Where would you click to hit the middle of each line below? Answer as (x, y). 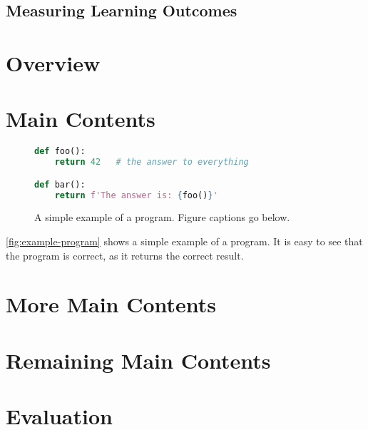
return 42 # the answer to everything (152, 162)
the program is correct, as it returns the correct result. (125, 255)
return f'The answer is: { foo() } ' (136, 195)
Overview (53, 62)
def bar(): (60, 184)
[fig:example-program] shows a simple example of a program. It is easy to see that (184, 241)
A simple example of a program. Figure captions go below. (162, 217)
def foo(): (60, 152)
